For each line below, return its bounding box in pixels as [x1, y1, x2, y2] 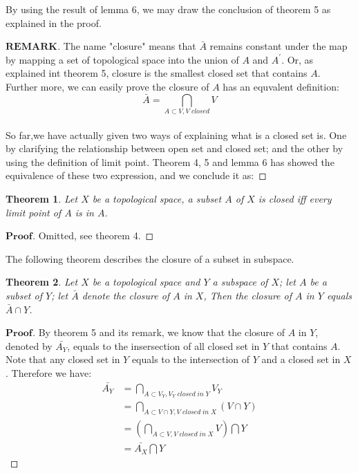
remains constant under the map [209, 39, 348, 53]
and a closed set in [261, 352, 341, 367]
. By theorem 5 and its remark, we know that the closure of [32, 325, 285, 340]
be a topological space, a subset [92, 192, 222, 206]
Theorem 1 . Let [6, 192, 78, 206]
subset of [6, 288, 42, 303]
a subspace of [212, 275, 268, 289]
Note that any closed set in [6, 352, 120, 367]
